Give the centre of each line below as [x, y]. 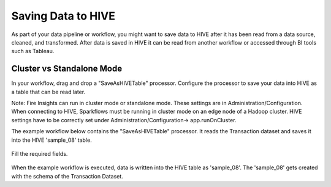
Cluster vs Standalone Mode [67, 69]
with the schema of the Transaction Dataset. [67, 176]
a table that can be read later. [48, 92]
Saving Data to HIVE [63, 16]
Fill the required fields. [40, 153]
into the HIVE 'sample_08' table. [51, 140]
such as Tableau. [33, 51]
